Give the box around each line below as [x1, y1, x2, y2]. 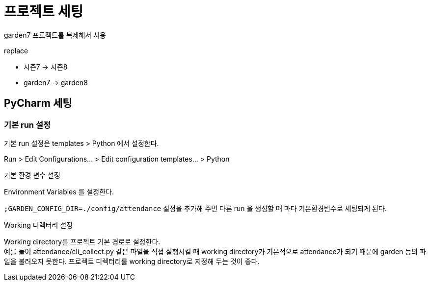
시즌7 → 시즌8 [24, 62, 68, 71]
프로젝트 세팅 [4, 3, 83, 20]
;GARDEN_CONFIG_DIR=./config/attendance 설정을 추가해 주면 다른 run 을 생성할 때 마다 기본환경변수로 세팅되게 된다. [4, 204, 387, 213]
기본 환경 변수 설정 [4, 170, 60, 179]
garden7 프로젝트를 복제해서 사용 [4, 30, 106, 39]
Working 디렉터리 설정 [4, 220, 73, 229]
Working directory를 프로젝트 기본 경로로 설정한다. [4, 237, 161, 246]
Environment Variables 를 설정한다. [4, 187, 114, 196]
